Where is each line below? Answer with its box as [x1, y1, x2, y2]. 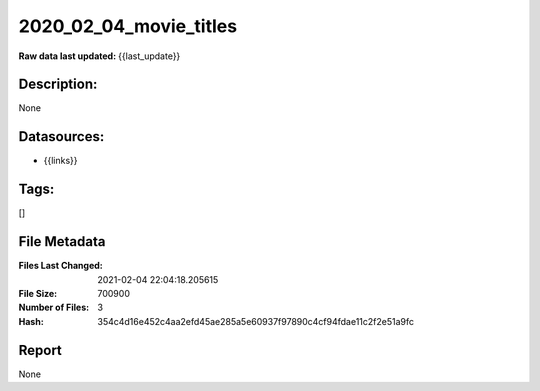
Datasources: [18, 128, 105, 145]
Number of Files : [18, 301, 90, 314]
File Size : [18, 287, 58, 299]
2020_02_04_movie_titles [18, 15, 238, 37]
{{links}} [43, 155, 78, 167]
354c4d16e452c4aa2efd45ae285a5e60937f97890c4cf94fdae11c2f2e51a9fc [97, 315, 415, 327]
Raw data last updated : [18, 50, 117, 62]
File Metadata [18, 233, 106, 250]
